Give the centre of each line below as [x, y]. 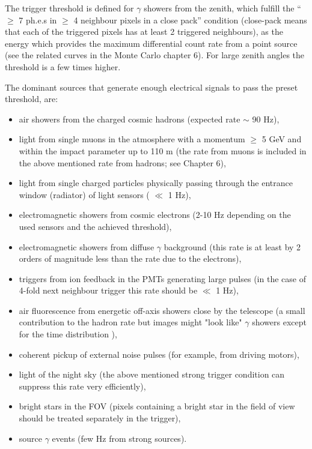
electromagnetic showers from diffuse [87, 246]
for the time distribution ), [68, 334]
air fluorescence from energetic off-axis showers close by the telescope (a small [162, 310]
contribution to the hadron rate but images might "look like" [130, 322]
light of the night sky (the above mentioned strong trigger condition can [152, 374]
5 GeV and [282, 139]
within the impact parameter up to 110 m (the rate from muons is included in [163, 150]
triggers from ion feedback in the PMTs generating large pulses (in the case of [162, 278]
